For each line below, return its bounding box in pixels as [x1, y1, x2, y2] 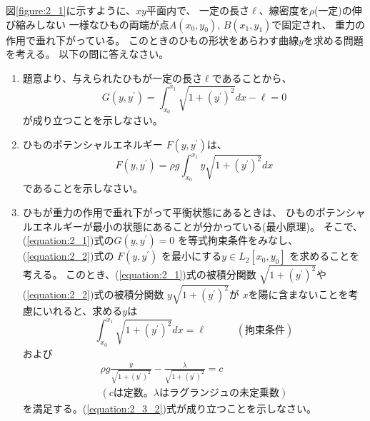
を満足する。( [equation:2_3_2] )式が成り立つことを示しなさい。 [22, 401, 316, 416]
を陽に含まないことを [248, 286, 349, 301]
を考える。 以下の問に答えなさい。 [6, 46, 169, 61]
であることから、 [211, 70, 292, 85]
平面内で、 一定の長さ [146, 3, 250, 17]
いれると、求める [42, 303, 123, 318]
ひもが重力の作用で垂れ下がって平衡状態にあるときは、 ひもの [22, 204, 316, 219]
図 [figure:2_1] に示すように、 [6, 3, 136, 17]
